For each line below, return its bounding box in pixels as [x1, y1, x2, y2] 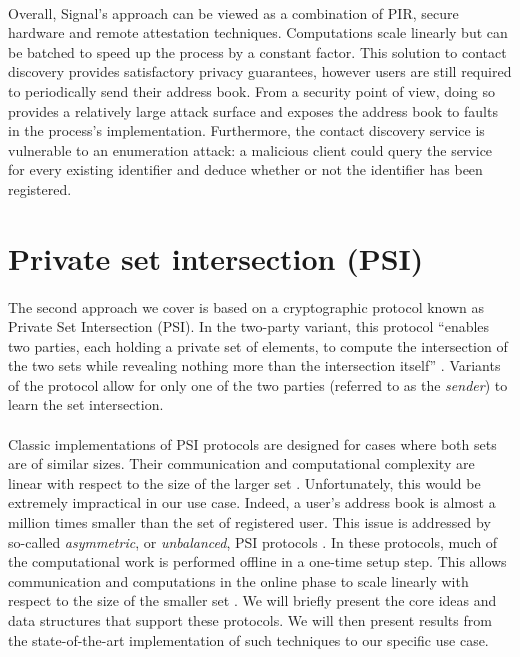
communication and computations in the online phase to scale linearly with [8, 570, 469, 591]
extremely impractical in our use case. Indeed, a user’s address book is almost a [8, 492, 496, 513]
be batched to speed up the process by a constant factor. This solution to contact [8, 41, 507, 62]
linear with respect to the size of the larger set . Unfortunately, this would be [8, 472, 481, 493]
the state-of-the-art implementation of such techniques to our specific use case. [8, 629, 489, 650]
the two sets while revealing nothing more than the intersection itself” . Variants [8, 355, 501, 376]
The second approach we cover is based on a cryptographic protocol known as [8, 296, 485, 317]
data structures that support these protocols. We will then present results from [8, 610, 492, 630]
